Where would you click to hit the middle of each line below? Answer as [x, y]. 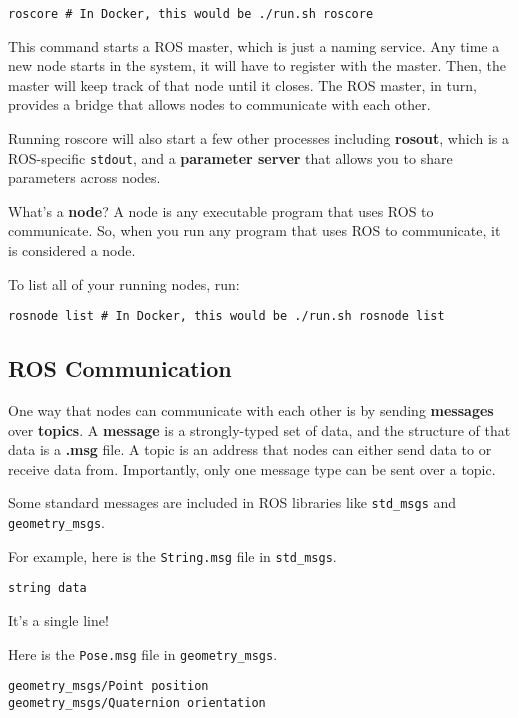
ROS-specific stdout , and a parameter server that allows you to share [230, 157]
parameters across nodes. [84, 177]
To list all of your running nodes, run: [124, 283]
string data [47, 588]
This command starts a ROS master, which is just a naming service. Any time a [254, 45]
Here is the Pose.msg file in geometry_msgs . [143, 653]
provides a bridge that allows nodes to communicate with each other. [219, 104]
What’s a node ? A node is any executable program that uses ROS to [221, 210]
